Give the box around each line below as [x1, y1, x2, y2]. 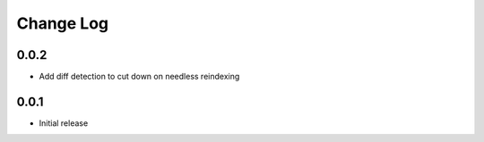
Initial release [39, 117, 89, 129]
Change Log [16, 13, 109, 33]
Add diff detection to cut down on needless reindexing [39, 71, 240, 82]
